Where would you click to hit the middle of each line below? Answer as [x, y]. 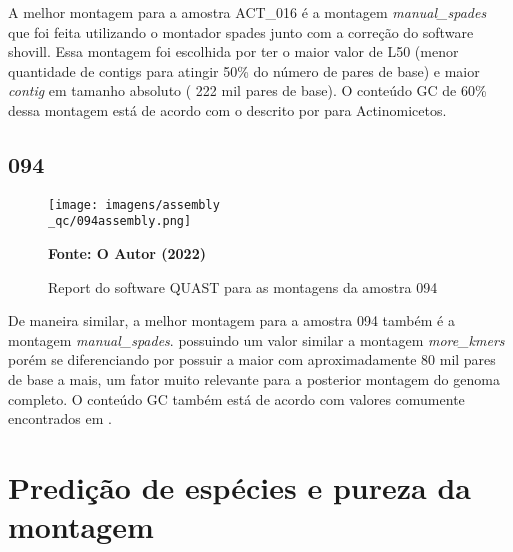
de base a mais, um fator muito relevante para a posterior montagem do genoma [254, 379]
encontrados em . [60, 418]
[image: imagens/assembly [134, 204]
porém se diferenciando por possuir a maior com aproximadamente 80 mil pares [252, 359]
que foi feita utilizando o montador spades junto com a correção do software [241, 31]
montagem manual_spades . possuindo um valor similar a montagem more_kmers [256, 339]
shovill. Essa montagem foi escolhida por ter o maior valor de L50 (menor [233, 51]
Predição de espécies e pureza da [239, 487]
